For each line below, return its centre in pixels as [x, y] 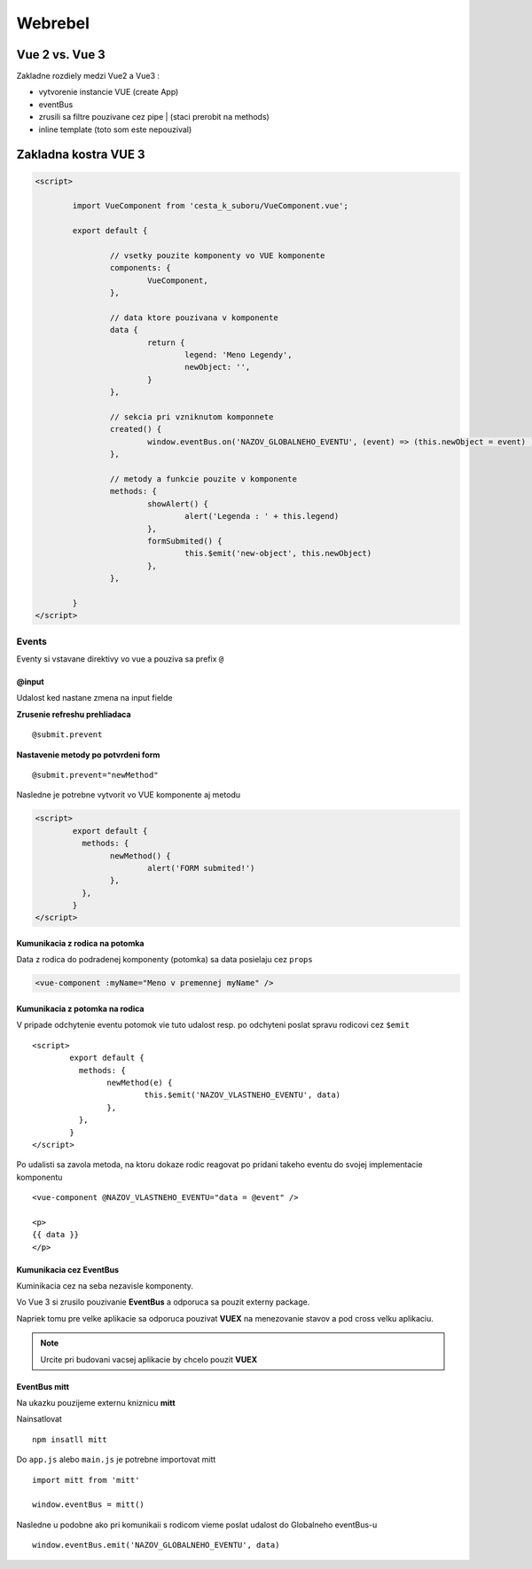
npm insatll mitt [70, 1440]
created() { [136, 429]
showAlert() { [177, 504]
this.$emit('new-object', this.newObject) [278, 553]
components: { [141, 268]
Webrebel [53, 23]
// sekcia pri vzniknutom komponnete [192, 417]
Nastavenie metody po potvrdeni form [88, 755]
